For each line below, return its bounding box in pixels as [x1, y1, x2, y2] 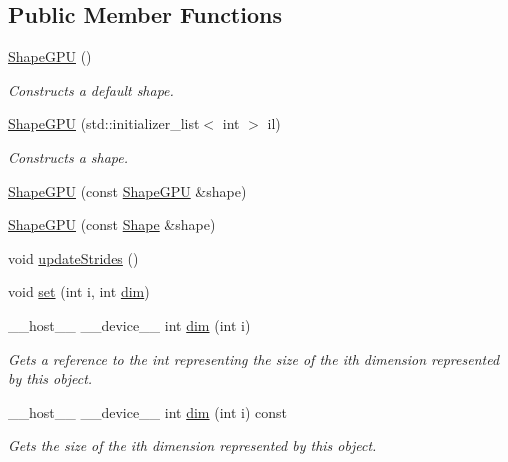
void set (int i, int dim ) [8, 281, 150, 302]
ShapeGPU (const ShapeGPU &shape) [8, 180, 247, 201]
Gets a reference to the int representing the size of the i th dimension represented [8, 348, 500, 369]
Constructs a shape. [8, 146, 129, 167]
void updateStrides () [8, 247, 139, 268]
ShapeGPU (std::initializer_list [8, 113, 200, 134]
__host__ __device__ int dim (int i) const [8, 401, 287, 422]
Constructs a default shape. [8, 79, 174, 100]
